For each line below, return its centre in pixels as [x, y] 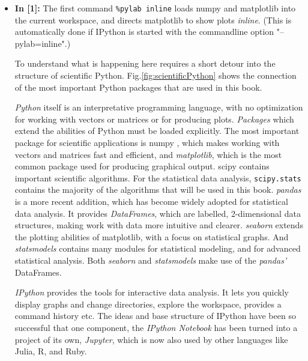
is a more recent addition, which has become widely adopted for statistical [151, 202]
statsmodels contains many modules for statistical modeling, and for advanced [158, 248]
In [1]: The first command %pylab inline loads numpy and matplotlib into [155, 8]
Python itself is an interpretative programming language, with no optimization [159, 107]
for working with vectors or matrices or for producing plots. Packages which [154, 119]
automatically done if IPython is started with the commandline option [144, 32]
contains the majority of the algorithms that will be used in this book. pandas [158, 190]
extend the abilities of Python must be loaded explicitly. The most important [157, 131]
